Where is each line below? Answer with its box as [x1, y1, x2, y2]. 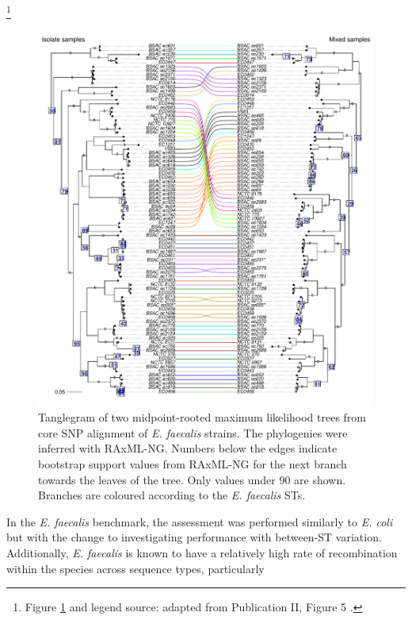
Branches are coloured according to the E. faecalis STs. [38, 487, 306, 503]
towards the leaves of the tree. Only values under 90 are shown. [38, 471, 346, 487]
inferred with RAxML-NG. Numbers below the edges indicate [38, 440, 338, 456]
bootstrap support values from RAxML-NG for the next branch [38, 456, 347, 472]
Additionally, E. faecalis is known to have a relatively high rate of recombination [6, 545, 398, 560]
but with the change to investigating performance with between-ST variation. [6, 529, 382, 545]
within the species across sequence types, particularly [6, 560, 265, 576]
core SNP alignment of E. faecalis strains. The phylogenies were [38, 424, 348, 441]
